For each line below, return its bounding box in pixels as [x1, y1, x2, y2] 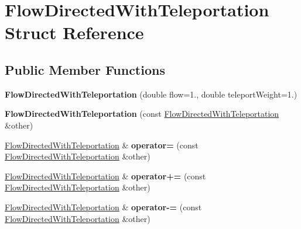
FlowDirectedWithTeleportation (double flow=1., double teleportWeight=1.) [5, 88, 297, 100]
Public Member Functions [5, 60, 165, 78]
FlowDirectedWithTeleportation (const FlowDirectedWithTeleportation [5, 107, 279, 120]
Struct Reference [5, 20, 144, 44]
